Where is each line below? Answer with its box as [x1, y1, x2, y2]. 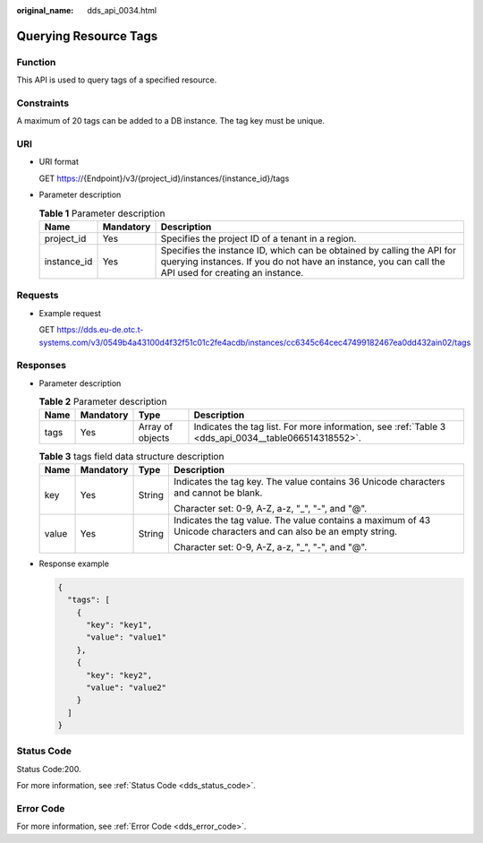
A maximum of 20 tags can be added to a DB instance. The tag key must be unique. [16, 116, 326, 126]
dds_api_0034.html [87, 5, 157, 15]
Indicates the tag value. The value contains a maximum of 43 [174, 513, 431, 526]
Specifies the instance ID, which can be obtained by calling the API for [160, 244, 456, 256]
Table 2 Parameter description [38, 395, 167, 408]
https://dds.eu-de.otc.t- [56, 324, 144, 335]
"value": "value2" [86, 682, 167, 692]
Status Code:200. [16, 763, 81, 774]
